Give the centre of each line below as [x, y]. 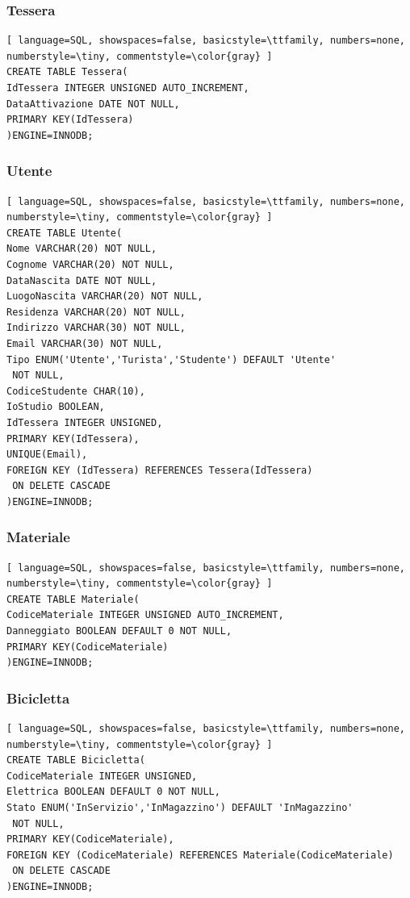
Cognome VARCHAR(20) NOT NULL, [90, 264]
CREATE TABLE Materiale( [73, 599]
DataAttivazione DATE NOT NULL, [93, 104]
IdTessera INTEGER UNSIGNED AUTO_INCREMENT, [128, 88]
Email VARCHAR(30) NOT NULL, [85, 343]
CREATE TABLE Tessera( [67, 72]
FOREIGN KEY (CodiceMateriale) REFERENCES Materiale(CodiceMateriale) [200, 855]
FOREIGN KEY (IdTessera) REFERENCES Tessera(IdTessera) [160, 470]
